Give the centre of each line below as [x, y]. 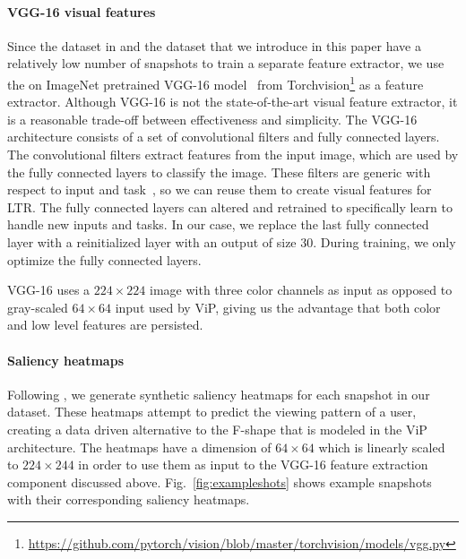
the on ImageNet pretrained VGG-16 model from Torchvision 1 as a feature [216, 82]
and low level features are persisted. [105, 325]
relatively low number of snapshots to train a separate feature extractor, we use [226, 63]
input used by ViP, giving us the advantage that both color [278, 307]
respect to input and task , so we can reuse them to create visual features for [220, 189]
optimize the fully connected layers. [104, 259]
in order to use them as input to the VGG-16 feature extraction [253, 464]
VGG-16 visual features [82, 11]
